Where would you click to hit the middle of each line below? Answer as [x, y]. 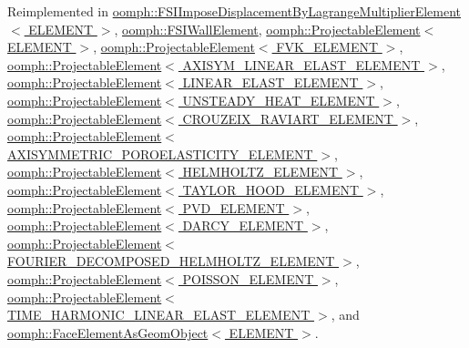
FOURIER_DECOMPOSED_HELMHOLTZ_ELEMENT [171, 261]
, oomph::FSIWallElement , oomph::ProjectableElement [267, 29]
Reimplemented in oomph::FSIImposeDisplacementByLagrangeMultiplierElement [234, 11]
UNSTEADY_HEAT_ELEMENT [279, 100]
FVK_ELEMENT [327, 47]
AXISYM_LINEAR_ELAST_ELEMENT [301, 64]
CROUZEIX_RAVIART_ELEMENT [288, 118]
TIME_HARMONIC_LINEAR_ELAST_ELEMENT [159, 315]
